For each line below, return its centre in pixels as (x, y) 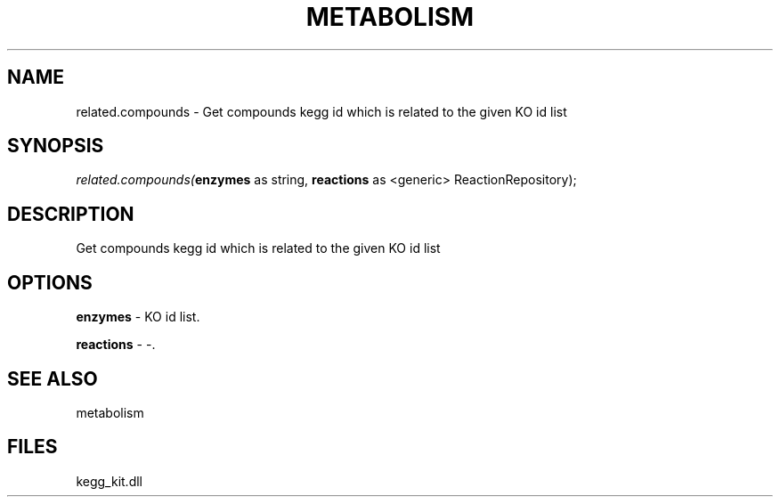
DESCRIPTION (71, 214)
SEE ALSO (53, 378)
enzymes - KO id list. (138, 317)
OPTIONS (50, 282)
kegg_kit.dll (109, 481)
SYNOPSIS (56, 146)
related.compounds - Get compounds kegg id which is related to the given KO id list (321, 111)
